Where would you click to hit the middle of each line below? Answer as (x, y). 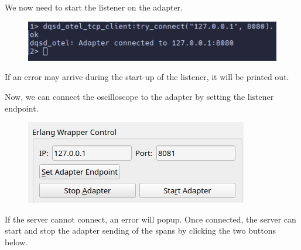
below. (16, 242)
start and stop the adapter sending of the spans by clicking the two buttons (140, 230)
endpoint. (22, 108)
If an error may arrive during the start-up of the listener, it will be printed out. (147, 77)
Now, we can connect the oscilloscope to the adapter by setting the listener (139, 96)
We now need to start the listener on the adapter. (94, 7)
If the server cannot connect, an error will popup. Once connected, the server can (150, 219)
